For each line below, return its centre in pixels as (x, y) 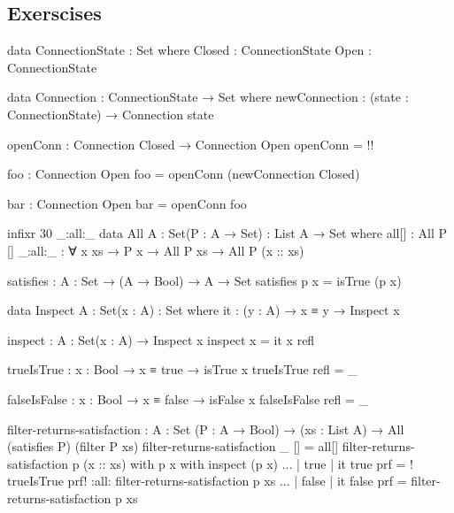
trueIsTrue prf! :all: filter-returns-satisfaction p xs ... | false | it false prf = (207, 481)
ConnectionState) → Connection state (111, 114)
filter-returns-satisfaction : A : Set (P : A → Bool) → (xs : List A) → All (206, 429)
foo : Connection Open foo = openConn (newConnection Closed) (184, 174)
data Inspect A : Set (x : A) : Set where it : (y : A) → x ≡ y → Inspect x (204, 310)
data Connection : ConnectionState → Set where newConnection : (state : (208, 97)
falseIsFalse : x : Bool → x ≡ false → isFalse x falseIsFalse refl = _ (188, 398)
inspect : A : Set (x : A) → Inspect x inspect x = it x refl (161, 339)
